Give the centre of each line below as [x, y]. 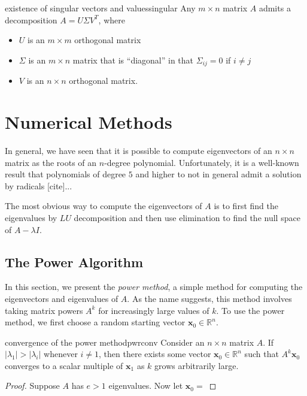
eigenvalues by [31, 217]
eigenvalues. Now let [146, 386]
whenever [61, 354]
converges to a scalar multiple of [64, 365]
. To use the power [250, 310]
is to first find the [246, 206]
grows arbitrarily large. [197, 365]
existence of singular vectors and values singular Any [100, 8]
